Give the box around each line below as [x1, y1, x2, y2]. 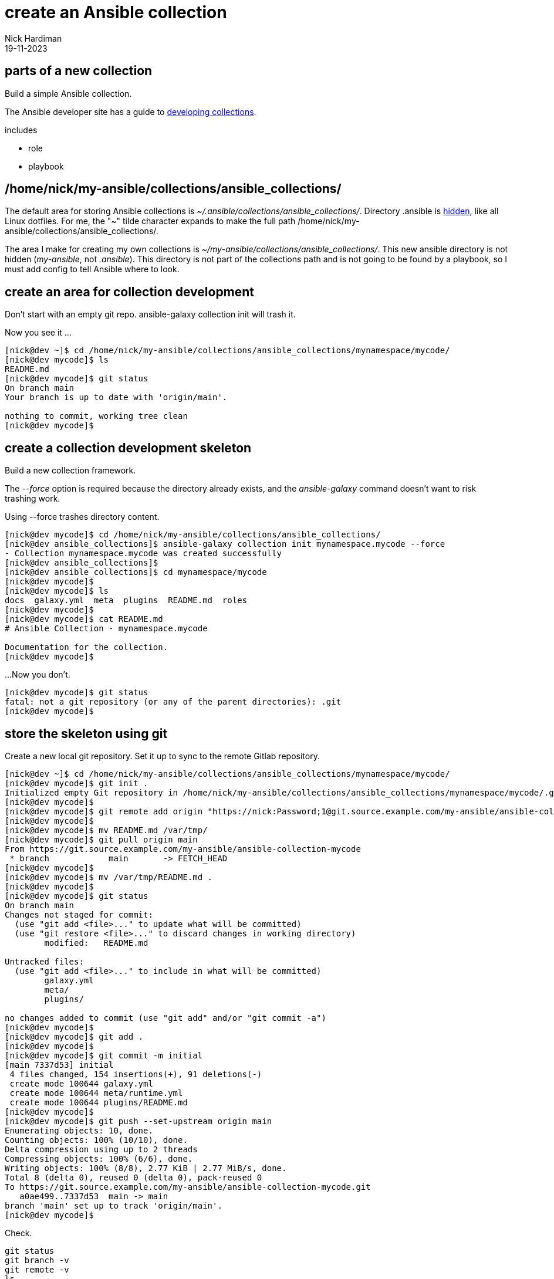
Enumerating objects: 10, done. [5, 1125, 153, 1135]
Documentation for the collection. [5, 642, 168, 652]
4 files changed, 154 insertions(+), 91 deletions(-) [9, 1069, 262, 1079]
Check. [5, 1227, 32, 1238]
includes [5, 124, 38, 135]
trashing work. [5, 493, 60, 504]
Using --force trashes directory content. [5, 512, 160, 522]
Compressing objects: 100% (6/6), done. [5, 1153, 193, 1163]
